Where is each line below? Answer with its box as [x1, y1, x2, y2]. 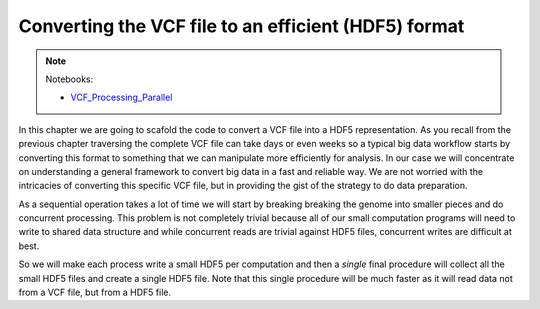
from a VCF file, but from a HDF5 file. [18, 286, 172, 299]
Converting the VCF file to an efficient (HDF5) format [18, 15, 465, 37]
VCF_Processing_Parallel [70, 91, 173, 104]
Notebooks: [45, 73, 94, 85]
